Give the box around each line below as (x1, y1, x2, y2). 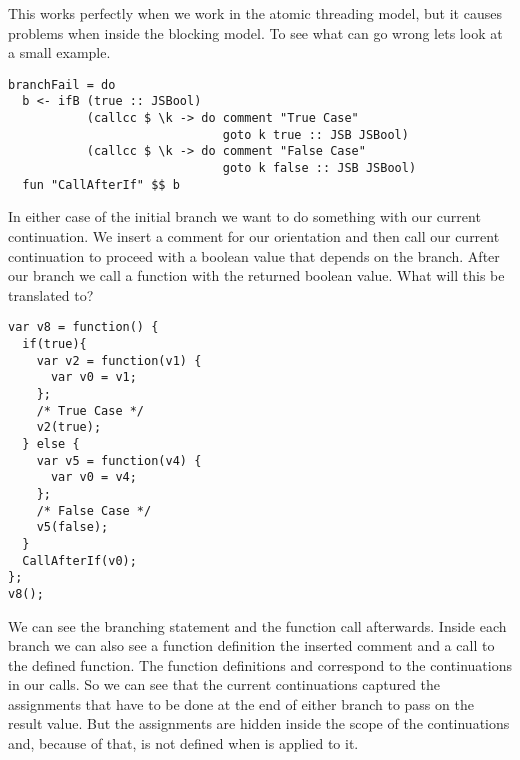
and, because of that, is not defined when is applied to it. (8, 733, 359, 754)
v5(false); (36, 520, 109, 535)
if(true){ (22, 337, 87, 351)
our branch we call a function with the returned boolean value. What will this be (8, 265, 505, 286)
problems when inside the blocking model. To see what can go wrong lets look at (8, 22, 503, 43)
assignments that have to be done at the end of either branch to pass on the (8, 693, 474, 714)
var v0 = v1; (50, 370, 137, 385)
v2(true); (36, 420, 102, 435)
